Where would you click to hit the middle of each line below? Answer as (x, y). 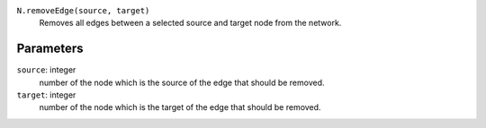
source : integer (46, 70)
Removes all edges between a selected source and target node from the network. (190, 23)
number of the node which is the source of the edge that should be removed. (182, 82)
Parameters (50, 49)
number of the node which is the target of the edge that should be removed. (180, 107)
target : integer (46, 95)
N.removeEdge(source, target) (83, 10)
